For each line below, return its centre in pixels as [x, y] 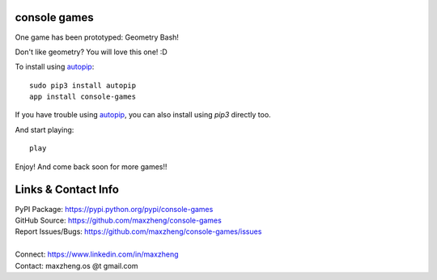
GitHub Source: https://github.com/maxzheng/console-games [118, 220]
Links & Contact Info [67, 190]
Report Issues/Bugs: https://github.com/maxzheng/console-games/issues [138, 231]
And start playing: [45, 129]
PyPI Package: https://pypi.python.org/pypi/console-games [114, 209]
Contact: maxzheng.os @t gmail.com [76, 265]
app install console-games [83, 97]
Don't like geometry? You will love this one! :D [91, 52]
